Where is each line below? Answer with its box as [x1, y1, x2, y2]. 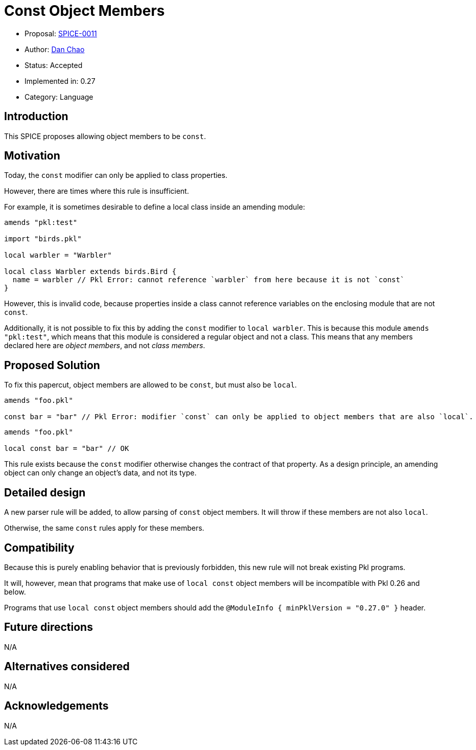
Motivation [4, 149, 60, 163]
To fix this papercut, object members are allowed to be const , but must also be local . [4, 380, 297, 390]
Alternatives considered [4, 660, 130, 673]
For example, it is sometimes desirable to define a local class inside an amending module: [4, 202, 305, 212]
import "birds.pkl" [4, 235, 82, 243]
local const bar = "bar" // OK [4, 444, 129, 453]
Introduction [4, 110, 68, 123]
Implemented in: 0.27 [25, 76, 96, 85]
